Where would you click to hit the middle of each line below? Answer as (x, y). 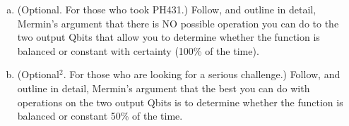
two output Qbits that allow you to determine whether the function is (168, 37)
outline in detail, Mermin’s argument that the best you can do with (164, 88)
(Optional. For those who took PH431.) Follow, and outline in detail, (167, 9)
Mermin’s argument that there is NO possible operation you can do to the (178, 23)
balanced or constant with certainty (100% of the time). (138, 50)
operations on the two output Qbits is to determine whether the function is (180, 102)
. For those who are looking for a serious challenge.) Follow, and (202, 74)
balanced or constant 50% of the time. (100, 116)
